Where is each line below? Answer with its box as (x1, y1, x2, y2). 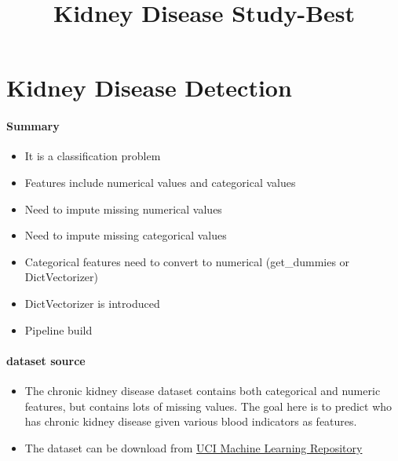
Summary (6, 118, 60, 134)
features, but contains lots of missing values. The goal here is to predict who (24, 397, 393, 414)
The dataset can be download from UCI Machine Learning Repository (24, 439, 363, 456)
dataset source (6, 352, 86, 368)
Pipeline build (24, 321, 93, 338)
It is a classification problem (24, 148, 161, 164)
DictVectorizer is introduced (24, 295, 160, 311)
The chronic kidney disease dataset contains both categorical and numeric (24, 382, 381, 398)
